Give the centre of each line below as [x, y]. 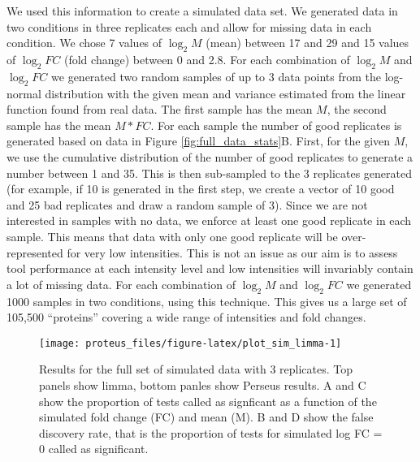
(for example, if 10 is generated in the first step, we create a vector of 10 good [201, 189]
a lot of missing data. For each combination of [121, 284]
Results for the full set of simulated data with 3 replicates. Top [196, 369]
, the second [357, 109]
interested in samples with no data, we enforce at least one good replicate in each [209, 220]
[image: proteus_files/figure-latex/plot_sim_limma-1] [191, 343]
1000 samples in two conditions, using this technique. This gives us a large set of [207, 301]
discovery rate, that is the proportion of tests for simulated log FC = [211, 432]
